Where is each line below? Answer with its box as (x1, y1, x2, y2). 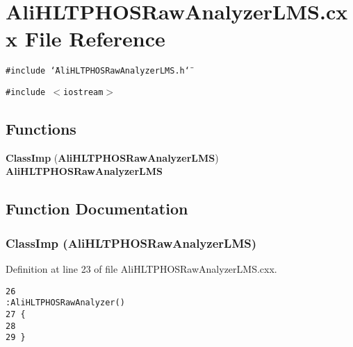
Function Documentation (6, 198, 188, 219)
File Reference (24, 24, 165, 53)
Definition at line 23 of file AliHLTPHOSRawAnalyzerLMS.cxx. (6, 262, 277, 276)
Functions (6, 118, 76, 139)
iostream (63, 87, 104, 97)
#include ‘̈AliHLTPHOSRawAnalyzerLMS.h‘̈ (6, 66, 190, 76)
